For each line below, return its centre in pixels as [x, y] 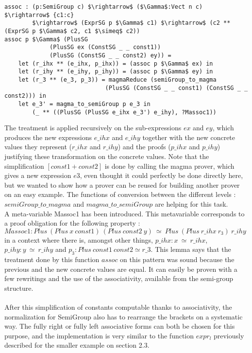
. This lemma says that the [191, 249]
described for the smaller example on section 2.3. [77, 345]
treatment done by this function [52, 259]
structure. [19, 288]
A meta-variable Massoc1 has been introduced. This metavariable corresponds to [125, 213]
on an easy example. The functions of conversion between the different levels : [120, 194]
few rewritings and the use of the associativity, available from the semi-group [119, 278]
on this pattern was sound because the [177, 259]
